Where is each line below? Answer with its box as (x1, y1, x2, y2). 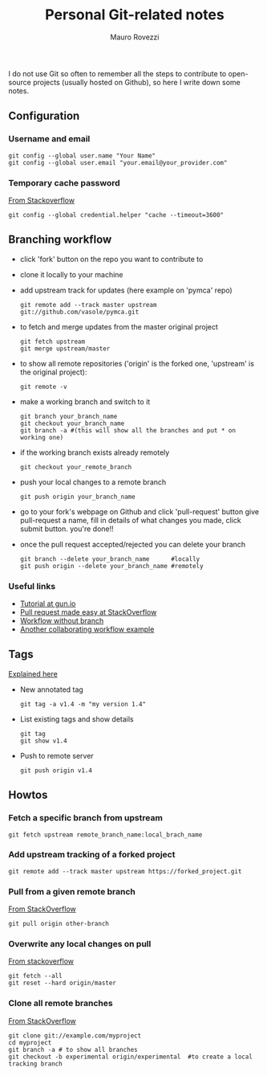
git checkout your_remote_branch (19, 463, 132, 471)
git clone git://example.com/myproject (8, 1031, 142, 1040)
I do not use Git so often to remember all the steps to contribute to (8, 68, 227, 78)
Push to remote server (19, 751, 94, 760)
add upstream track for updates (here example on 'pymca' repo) (19, 285, 233, 295)
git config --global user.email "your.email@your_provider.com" (8, 158, 228, 166)
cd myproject (8, 1038, 52, 1046)
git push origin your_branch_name (19, 493, 136, 501)
